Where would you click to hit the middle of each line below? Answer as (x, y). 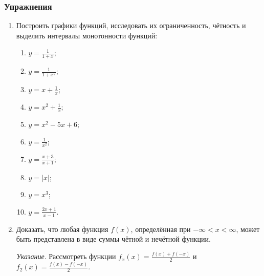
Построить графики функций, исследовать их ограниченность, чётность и (131, 25)
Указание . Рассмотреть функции (66, 256)
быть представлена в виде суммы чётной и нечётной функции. (113, 239)
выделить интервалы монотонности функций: (87, 35)
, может (248, 229)
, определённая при (161, 229)
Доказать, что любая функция (62, 229)
